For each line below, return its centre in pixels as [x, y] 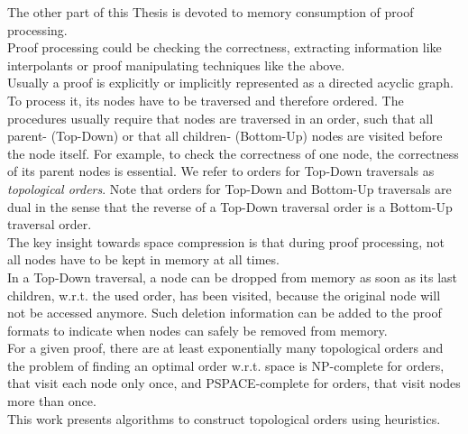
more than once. [52, 401]
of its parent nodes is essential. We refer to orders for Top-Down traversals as [221, 171]
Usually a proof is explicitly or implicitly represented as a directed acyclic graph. [230, 83]
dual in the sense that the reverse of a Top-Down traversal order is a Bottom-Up [230, 206]
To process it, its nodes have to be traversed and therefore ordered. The [206, 100]
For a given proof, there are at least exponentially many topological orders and [225, 348]
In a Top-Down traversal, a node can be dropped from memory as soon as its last [232, 277]
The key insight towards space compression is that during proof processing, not [226, 241]
